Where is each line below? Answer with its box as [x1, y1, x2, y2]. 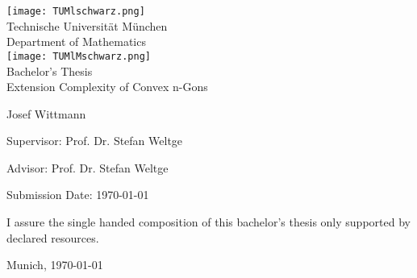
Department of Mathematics [6, 33, 146, 50]
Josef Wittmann [6, 105, 86, 122]
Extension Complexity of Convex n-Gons [6, 78, 208, 95]
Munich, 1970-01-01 [6, 256, 103, 273]
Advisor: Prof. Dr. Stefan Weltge [6, 159, 169, 176]
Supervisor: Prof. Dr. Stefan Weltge [6, 132, 183, 149]
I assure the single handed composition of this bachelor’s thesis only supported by [6, 214, 411, 230]
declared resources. [6, 229, 99, 246]
